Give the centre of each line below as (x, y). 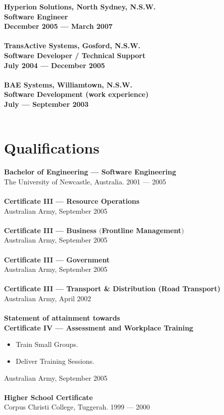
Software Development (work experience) (76, 94)
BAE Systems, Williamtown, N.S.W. (68, 84)
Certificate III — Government (57, 259)
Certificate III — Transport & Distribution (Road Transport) (112, 289)
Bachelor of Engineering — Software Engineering (90, 172)
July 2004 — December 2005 (55, 65)
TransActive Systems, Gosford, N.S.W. (72, 45)
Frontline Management (142, 230)
